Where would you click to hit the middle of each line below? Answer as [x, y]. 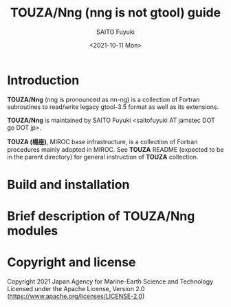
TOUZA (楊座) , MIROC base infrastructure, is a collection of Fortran [102, 141]
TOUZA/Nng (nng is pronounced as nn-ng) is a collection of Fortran [103, 99]
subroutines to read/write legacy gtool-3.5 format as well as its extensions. [113, 107]
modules [33, 231]
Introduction [43, 80]
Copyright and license [71, 263]
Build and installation [68, 185]
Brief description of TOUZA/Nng [101, 216]
